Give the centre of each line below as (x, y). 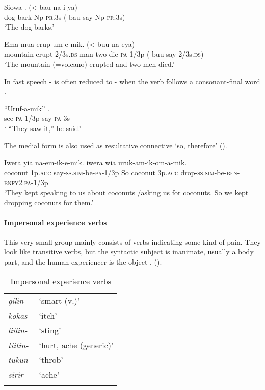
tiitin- (19, 345)
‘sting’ (50, 330)
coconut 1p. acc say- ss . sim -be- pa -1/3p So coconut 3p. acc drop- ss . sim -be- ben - (122, 172)
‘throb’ (51, 359)
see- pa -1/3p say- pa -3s (37, 118)
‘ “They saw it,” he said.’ (43, 128)
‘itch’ (48, 315)
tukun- (20, 359)
